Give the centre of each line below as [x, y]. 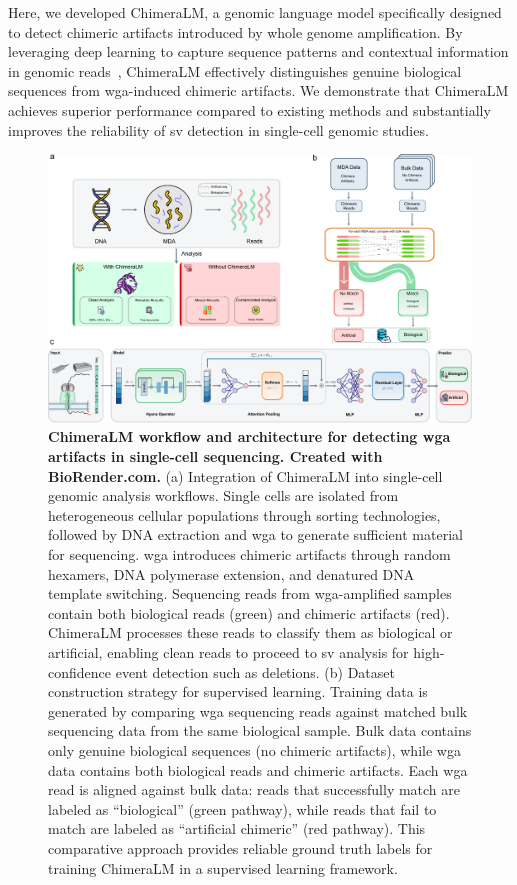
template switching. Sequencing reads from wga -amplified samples [250, 593]
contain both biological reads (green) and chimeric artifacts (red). [249, 612]
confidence [79, 671]
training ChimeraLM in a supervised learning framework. [223, 867]
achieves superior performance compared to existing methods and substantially [249, 109]
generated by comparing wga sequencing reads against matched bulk [258, 710]
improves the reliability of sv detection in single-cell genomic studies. [218, 129]
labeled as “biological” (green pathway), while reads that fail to [242, 808]
